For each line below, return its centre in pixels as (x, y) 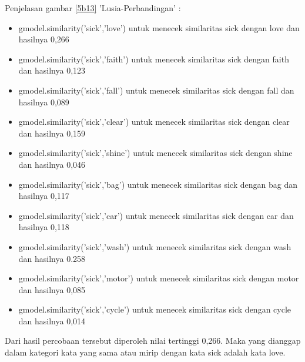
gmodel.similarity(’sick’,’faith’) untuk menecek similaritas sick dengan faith (154, 59)
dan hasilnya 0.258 (52, 258)
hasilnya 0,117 (44, 196)
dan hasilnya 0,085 (52, 289)
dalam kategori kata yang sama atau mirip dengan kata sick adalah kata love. (145, 352)
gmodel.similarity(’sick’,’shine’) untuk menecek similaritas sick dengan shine (155, 153)
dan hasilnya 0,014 (52, 321)
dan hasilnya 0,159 (52, 133)
